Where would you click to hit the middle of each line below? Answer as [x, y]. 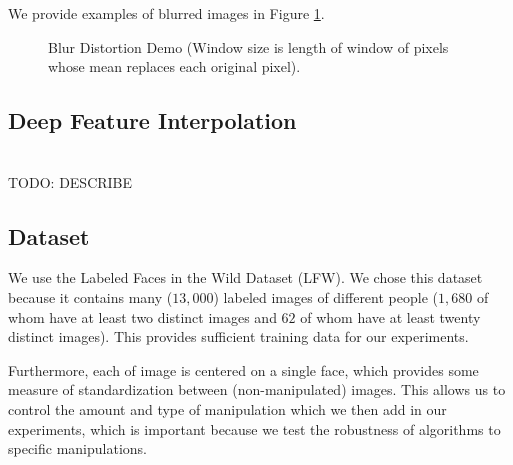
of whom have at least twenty [390, 316]
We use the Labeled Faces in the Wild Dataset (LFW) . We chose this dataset [245, 277]
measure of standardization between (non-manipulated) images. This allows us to [257, 389]
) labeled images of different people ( [325, 296]
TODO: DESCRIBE [70, 181]
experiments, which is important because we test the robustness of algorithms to [254, 428]
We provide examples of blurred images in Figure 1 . [166, 13]
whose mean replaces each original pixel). [174, 66]
